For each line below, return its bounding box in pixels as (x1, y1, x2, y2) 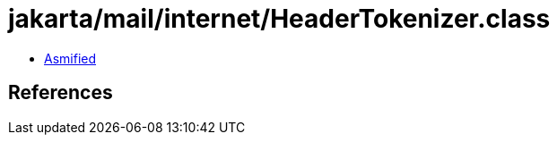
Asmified (44, 50, 97, 66)
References (8, 81, 113, 104)
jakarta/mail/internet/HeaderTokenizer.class (8, 4, 551, 34)
